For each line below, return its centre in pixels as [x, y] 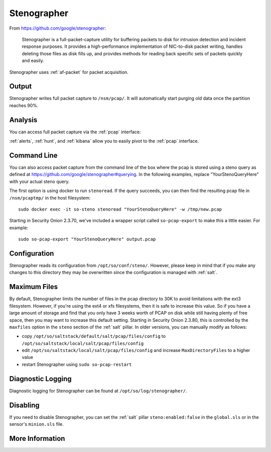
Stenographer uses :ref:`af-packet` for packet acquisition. [69, 72]
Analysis [23, 120]
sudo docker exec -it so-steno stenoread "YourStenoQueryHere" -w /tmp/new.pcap [120, 209]
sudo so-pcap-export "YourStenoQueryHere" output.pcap [87, 239]
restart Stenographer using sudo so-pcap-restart [77, 364]
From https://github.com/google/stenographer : [58, 28]
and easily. [33, 61]
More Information [37, 438]
